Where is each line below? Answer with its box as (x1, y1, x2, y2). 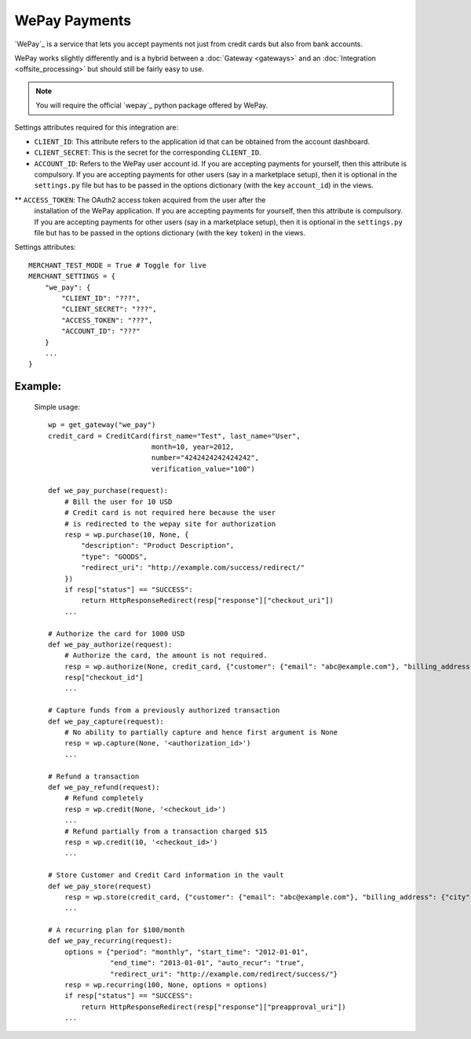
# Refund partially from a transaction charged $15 (64, 826, 268, 836)
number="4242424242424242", (151, 454, 259, 462)
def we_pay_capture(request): (48, 716, 165, 726)
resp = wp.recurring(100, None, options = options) (64, 981, 268, 990)
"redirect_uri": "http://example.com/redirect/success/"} (110, 969, 338, 979)
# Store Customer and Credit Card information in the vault (48, 871, 284, 880)
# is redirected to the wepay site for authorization (64, 519, 276, 528)
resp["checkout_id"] (64, 673, 144, 682)
